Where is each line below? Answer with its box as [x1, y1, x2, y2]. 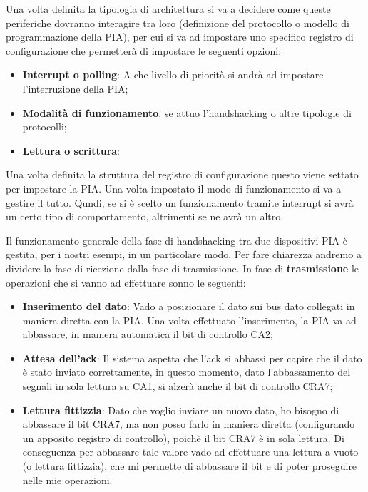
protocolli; [22, 119, 67, 134]
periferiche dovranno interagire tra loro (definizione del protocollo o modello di [6, 15, 349, 30]
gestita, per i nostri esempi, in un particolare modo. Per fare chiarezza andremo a [6, 247, 362, 262]
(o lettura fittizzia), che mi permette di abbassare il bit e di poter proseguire [22, 458, 357, 473]
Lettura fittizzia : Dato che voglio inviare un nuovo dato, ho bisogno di [22, 402, 339, 417]
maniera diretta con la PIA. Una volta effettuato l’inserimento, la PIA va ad [22, 312, 357, 327]
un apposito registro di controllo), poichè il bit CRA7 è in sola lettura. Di [22, 430, 344, 445]
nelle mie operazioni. [22, 472, 113, 487]
